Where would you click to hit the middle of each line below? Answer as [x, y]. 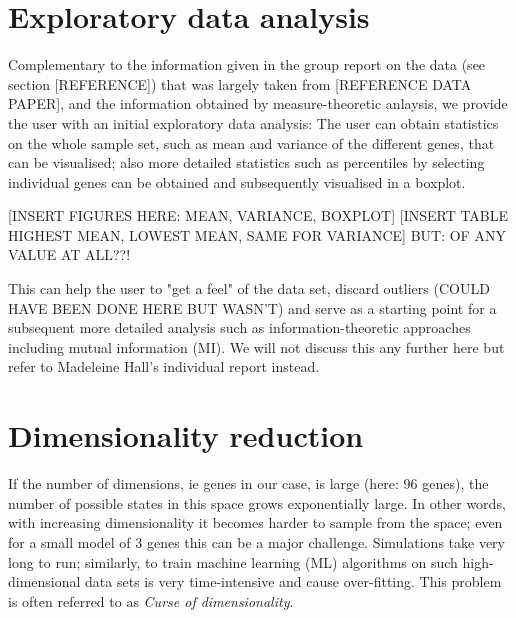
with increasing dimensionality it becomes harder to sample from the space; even [255, 522]
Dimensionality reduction [186, 435]
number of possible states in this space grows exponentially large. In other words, [257, 502]
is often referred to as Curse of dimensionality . [151, 600]
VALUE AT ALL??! [69, 254]
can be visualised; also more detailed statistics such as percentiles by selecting [246, 162]
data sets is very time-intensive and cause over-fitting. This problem [293, 581]
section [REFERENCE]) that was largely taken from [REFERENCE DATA [240, 83]
